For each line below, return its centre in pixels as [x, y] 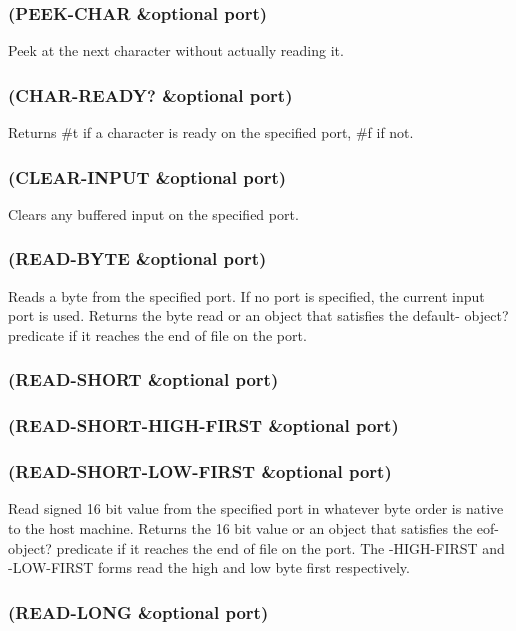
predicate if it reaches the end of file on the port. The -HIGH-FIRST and [280, 547]
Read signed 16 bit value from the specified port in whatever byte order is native [256, 508]
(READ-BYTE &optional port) [137, 258]
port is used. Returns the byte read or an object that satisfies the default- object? [258, 315]
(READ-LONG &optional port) [138, 611]
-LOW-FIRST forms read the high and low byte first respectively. [209, 567]
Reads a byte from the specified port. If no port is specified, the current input [246, 295]
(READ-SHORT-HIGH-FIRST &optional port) [203, 425]
